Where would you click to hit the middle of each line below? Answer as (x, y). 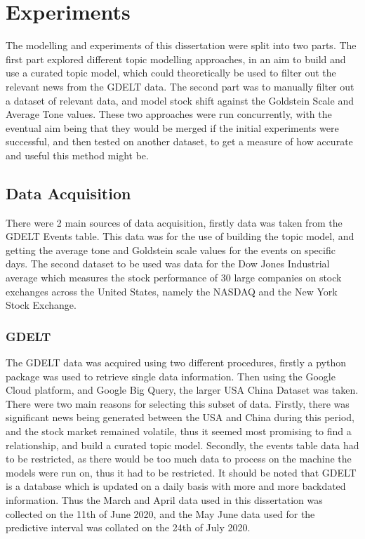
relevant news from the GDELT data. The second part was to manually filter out (180, 86)
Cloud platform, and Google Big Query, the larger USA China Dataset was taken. (182, 390)
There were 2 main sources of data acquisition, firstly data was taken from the (174, 222)
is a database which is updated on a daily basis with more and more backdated (176, 486)
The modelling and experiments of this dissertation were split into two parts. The (181, 45)
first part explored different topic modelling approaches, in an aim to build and (176, 59)
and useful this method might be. (77, 155)
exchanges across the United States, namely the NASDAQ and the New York (172, 291)
